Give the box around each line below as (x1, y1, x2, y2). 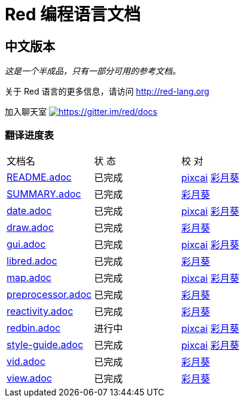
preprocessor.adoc (7, 288, 92, 300)
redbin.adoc (7, 321, 61, 334)
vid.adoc (7, 355, 45, 367)
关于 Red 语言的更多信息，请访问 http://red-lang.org (5, 86, 209, 97)
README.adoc (7, 170, 72, 183)
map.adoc (7, 271, 51, 284)
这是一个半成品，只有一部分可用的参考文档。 (5, 66, 181, 77)
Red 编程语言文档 (5, 4, 141, 25)
